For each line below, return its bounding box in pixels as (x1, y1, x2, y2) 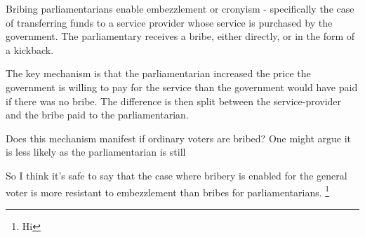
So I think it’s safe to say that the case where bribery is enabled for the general (6, 168, 347, 182)
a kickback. (6, 42, 54, 57)
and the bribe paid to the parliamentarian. (6, 107, 189, 122)
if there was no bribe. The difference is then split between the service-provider (6, 93, 342, 108)
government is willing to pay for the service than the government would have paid (6, 79, 358, 94)
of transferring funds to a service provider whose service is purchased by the (6, 15, 333, 29)
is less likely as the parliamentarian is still (6, 144, 186, 159)
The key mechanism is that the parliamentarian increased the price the (6, 66, 311, 81)
